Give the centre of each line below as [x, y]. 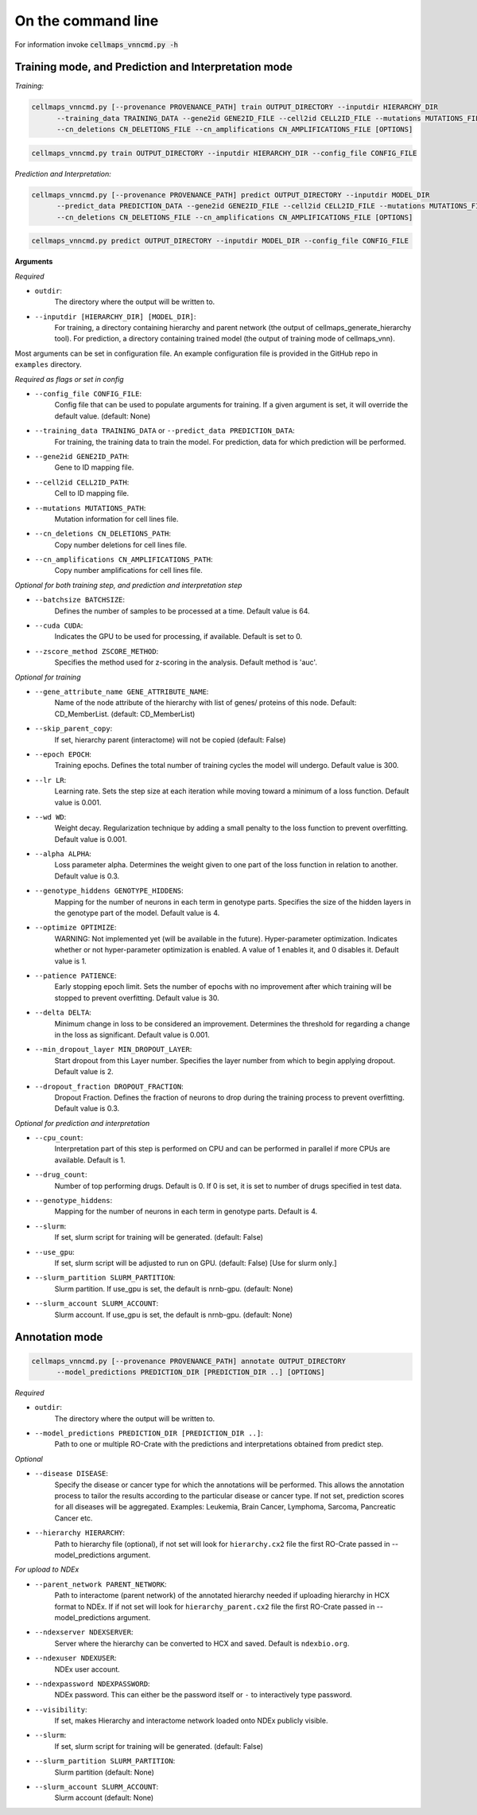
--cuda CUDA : [59, 625]
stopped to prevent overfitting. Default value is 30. [137, 998]
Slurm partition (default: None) [105, 1772]
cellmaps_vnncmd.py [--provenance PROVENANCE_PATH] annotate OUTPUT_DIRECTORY [188, 1361]
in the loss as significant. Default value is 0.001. [132, 1034]
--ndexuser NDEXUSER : [76, 1658]
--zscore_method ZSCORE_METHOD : [97, 651]
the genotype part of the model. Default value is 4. [137, 913]
